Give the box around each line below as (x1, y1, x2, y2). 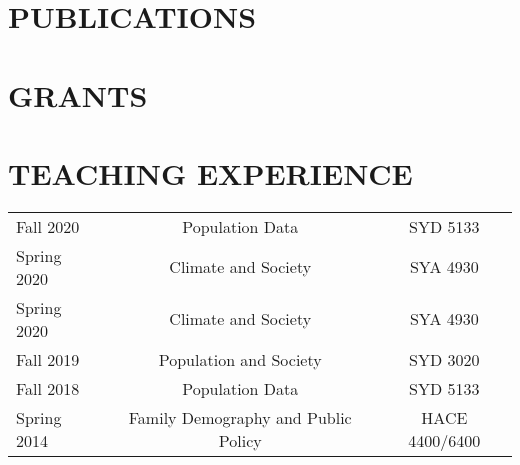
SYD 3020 (409, 347, 480, 371)
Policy (218, 428, 262, 452)
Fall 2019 (16, 347, 80, 371)
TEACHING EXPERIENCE (8, 152, 413, 193)
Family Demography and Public (128, 405, 352, 429)
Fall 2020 (16, 214, 80, 238)
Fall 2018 (16, 376, 80, 400)
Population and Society (158, 347, 322, 371)
